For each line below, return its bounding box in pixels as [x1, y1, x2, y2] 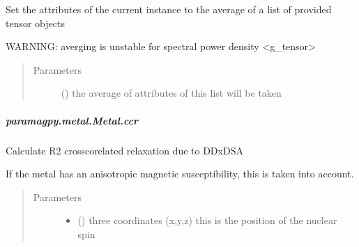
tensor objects [6, 15, 65, 30]
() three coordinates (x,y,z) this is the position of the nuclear [77, 213, 337, 228]
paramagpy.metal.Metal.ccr [6, 113, 139, 127]
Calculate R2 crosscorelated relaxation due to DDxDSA [6, 143, 243, 157]
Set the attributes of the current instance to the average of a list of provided [6, 2, 332, 16]
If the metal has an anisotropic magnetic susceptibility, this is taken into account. [6, 166, 354, 181]
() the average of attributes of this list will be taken [61, 86, 282, 100]
